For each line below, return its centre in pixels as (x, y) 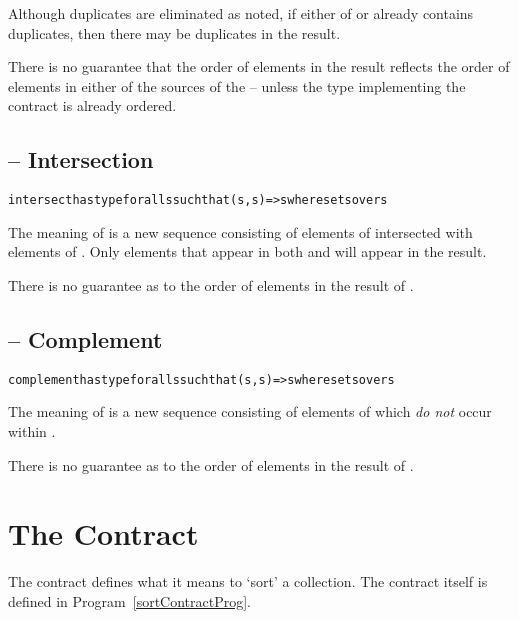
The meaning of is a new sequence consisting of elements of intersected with (240, 231)
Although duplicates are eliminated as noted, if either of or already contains (241, 13)
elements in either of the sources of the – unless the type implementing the (237, 85)
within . (32, 431)
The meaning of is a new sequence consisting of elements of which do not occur (250, 411)
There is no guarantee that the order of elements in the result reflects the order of (259, 66)
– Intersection (81, 159)
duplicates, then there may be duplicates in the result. (174, 32)
